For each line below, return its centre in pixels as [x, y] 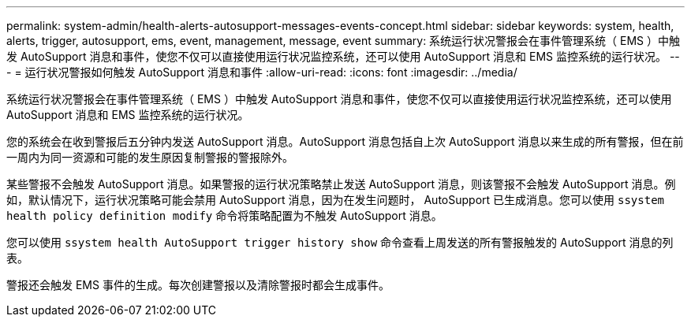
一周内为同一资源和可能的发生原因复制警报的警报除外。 [150, 157]
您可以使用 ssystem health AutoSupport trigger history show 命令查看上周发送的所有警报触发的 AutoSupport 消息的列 [340, 242]
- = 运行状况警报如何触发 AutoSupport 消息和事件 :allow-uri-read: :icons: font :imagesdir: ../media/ [262, 72]
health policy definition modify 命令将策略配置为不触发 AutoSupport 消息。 [224, 215]
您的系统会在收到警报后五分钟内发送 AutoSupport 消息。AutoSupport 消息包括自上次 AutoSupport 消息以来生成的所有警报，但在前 [345, 141]
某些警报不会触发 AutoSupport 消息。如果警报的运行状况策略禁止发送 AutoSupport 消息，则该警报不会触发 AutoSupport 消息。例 [341, 184]
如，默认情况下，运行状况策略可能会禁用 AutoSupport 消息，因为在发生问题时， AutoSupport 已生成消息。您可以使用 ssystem [335, 200]
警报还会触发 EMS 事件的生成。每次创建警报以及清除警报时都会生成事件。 [198, 285]
